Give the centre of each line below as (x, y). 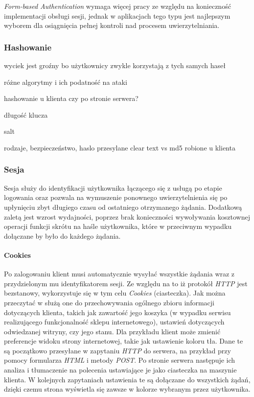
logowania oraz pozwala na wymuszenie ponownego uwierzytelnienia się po (116, 197)
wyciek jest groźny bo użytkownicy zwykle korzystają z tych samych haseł (115, 65)
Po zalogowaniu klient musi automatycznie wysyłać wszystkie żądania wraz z (119, 274)
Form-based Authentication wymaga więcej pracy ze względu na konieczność (117, 6)
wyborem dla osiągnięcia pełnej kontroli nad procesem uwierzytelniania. (112, 25)
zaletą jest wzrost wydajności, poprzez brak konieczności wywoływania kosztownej (127, 216)
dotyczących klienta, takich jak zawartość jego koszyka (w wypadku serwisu (117, 312)
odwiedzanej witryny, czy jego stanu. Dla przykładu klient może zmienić (112, 331)
